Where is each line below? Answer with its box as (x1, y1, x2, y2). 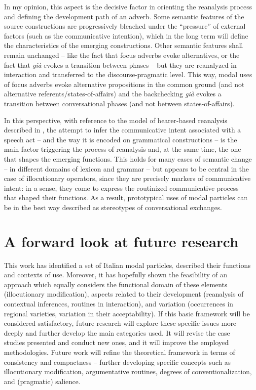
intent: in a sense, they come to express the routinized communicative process (4, 182, 239, 193)
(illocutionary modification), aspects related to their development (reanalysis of (4, 289, 244, 299)
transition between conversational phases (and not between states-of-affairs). (4, 98, 235, 108)
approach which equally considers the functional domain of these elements (4, 279, 227, 289)
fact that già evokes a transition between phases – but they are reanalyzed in (4, 59, 237, 70)
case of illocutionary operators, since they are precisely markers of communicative (4, 173, 251, 183)
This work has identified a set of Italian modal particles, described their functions (4, 260, 251, 270)
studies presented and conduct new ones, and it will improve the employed (4, 337, 229, 347)
